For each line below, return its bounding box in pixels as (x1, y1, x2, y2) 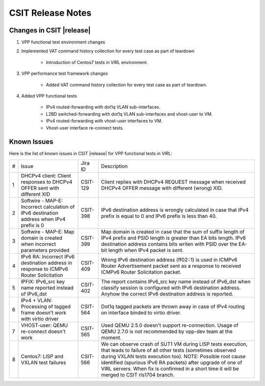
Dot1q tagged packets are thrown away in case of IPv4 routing (101, 303, 245, 310)
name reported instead (21, 284, 74, 291)
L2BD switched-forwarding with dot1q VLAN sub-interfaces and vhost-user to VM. (46, 111, 213, 117)
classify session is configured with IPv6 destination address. (101, 284, 241, 291)
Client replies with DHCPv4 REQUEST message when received (101, 178, 246, 185)
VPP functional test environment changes (21, 39, 106, 45)
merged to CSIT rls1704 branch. (101, 371, 175, 378)
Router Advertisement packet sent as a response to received (101, 262, 241, 269)
